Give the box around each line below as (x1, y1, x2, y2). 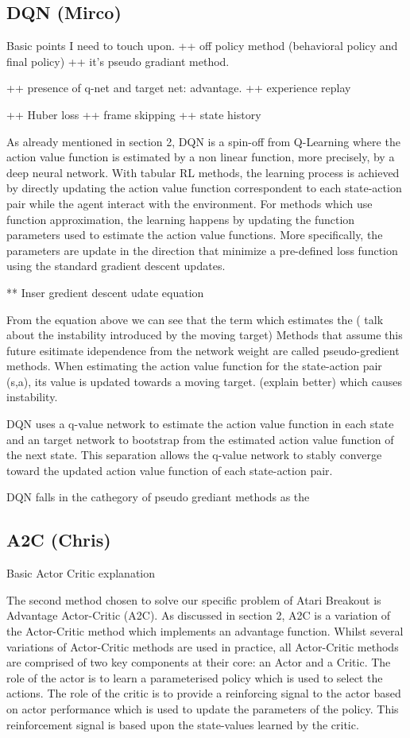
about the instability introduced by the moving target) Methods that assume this (6, 326, 403, 343)
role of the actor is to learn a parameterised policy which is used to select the (6, 669, 383, 686)
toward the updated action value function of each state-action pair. (6, 462, 333, 478)
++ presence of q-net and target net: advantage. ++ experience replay (6, 79, 351, 96)
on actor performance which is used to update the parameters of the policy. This (6, 701, 399, 717)
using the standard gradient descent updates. (6, 257, 226, 274)
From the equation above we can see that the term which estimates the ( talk (6, 311, 384, 327)
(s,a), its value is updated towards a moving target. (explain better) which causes (6, 373, 402, 389)
